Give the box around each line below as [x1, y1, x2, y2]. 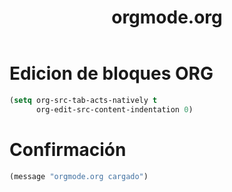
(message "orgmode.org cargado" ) [9, 171, 149, 181]
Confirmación [9, 138, 127, 161]
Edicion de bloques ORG [9, 62, 214, 85]
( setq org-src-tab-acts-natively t [9, 95, 158, 105]
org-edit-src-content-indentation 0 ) [35, 104, 194, 115]
